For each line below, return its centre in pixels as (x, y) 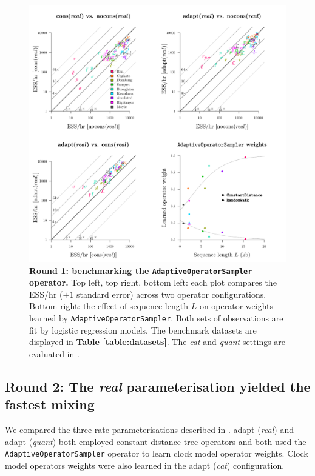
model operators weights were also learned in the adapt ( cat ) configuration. (145, 465)
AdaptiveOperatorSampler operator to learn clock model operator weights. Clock (157, 453)
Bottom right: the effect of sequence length (109, 306)
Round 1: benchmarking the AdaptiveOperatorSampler (141, 270)
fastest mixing (50, 404)
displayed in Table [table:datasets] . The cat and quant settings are (157, 342)
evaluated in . (54, 353)
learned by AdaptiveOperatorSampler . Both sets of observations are (156, 318)
